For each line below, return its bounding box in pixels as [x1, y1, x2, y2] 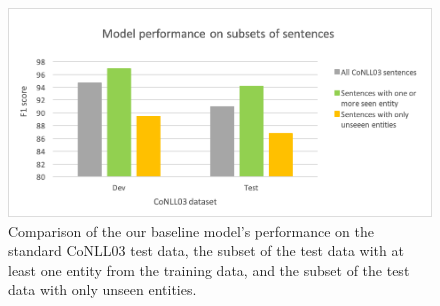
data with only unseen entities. [8, 279, 197, 300]
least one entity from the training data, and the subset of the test [8, 259, 410, 280]
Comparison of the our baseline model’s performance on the [8, 220, 374, 241]
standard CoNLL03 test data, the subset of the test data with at [8, 240, 404, 261]
